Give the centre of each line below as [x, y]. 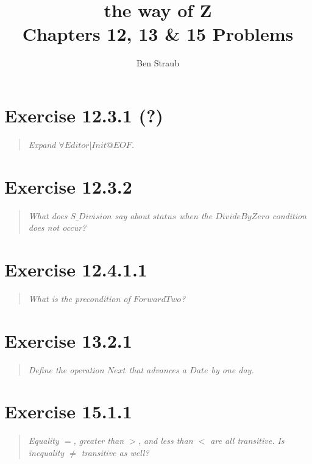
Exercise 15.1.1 [68, 411]
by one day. [232, 369]
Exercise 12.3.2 [68, 186]
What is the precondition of [79, 298]
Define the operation [66, 369]
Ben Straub [158, 63]
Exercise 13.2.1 [68, 340]
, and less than [165, 441]
